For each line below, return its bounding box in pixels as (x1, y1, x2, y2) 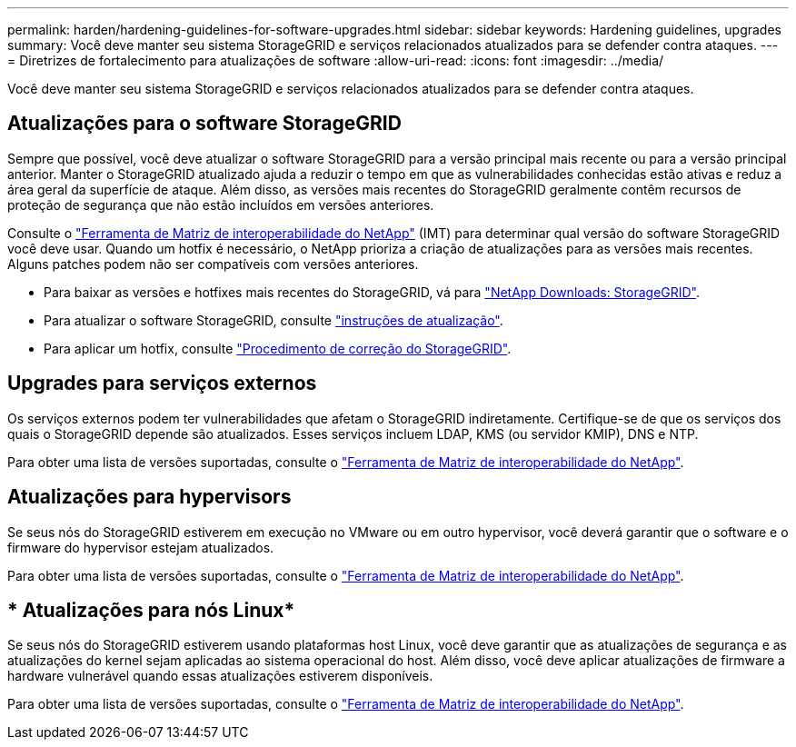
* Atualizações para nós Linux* (7, 598, 295, 622)
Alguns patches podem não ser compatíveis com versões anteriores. (7, 255, 419, 272)
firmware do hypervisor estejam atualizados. (7, 539, 274, 555)
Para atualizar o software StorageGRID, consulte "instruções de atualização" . (44, 312, 503, 328)
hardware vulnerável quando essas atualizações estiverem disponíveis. (7, 668, 433, 684)
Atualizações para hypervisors (7, 485, 292, 509)
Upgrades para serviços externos (7, 372, 317, 395)
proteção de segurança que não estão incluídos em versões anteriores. (7, 196, 434, 213)
